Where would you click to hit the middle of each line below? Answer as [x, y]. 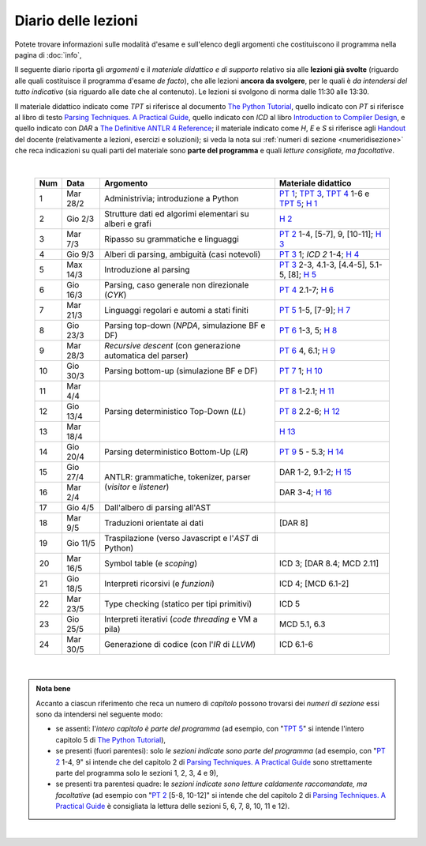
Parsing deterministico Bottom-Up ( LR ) [176, 452]
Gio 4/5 [80, 507]
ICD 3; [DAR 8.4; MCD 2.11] [329, 563]
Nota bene [53, 689]
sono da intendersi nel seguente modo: [99, 714]
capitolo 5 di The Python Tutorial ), [110, 739]
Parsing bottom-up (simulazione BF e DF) [181, 370]
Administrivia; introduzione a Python [172, 198]
